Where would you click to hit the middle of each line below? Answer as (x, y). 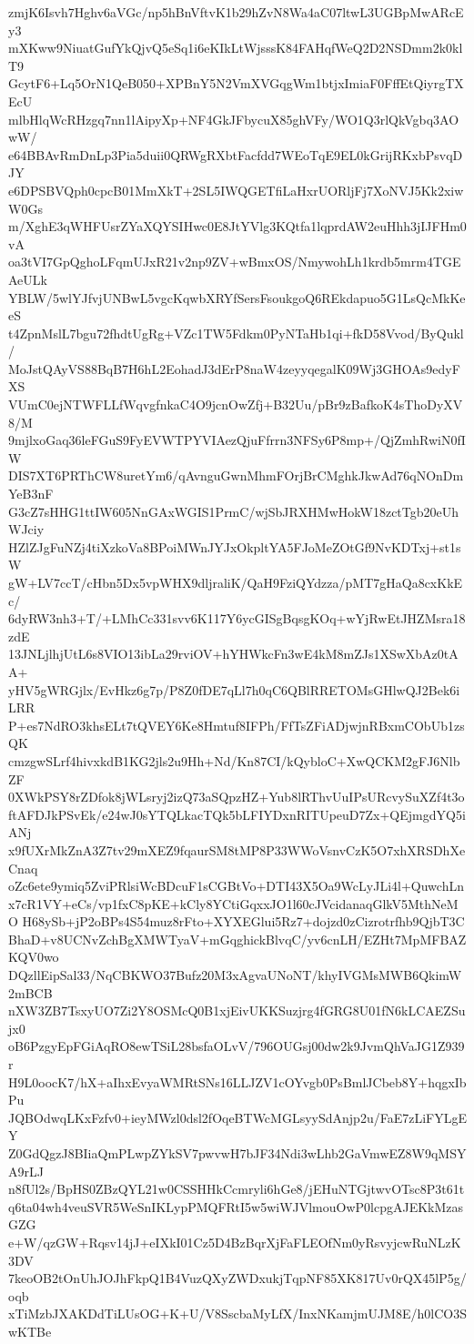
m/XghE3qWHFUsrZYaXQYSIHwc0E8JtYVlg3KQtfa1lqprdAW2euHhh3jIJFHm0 (237, 226)
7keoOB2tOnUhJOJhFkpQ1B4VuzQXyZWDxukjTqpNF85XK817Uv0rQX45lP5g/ (237, 1278)
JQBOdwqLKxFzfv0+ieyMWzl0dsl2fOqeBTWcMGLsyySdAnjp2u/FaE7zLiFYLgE (237, 1117)
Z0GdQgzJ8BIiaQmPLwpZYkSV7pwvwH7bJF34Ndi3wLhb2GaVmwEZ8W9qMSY (237, 1153)
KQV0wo (34, 957)
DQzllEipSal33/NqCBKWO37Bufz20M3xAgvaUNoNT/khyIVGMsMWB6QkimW (235, 975)
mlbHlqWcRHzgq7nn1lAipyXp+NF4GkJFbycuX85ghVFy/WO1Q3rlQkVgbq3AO (234, 119)
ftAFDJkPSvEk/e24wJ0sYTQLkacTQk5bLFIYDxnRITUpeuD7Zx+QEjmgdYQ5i (237, 814)
